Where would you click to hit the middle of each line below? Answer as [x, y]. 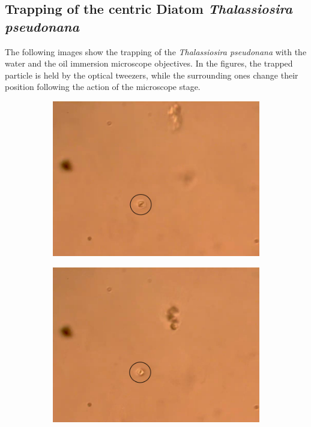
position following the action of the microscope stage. [103, 87]
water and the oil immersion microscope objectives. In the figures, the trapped [149, 63]
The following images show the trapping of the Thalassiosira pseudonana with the [156, 51]
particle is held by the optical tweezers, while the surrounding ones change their [152, 75]
